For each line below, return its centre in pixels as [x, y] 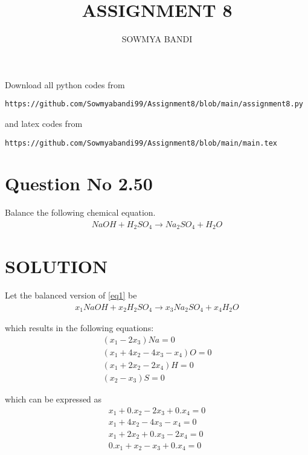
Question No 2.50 [79, 183]
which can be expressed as [53, 399]
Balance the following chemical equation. [80, 212]
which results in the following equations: [79, 328]
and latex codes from [44, 123]
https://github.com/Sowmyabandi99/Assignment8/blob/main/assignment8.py [154, 104]
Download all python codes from [65, 84]
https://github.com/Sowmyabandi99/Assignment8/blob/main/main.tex [141, 143]
